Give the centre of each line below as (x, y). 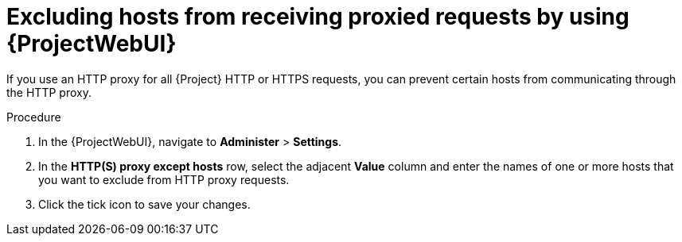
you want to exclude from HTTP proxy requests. (164, 179)
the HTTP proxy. (49, 92)
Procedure (34, 117)
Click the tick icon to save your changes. (144, 204)
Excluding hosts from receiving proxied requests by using (318, 17)
